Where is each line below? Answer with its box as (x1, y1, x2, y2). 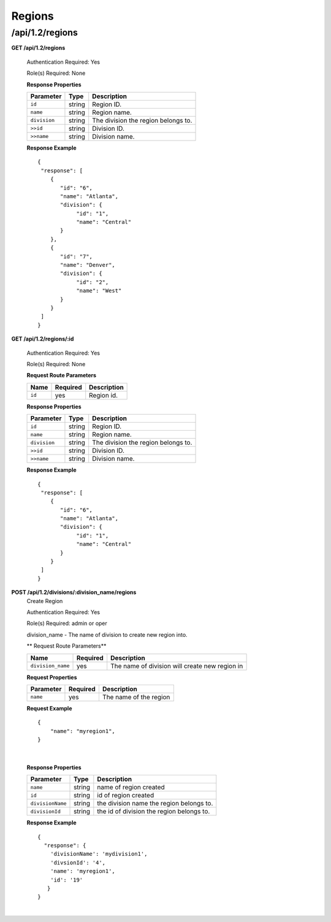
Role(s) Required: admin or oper (26, 620, 107, 627)
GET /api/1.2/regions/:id (11, 335, 74, 343)
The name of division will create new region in (110, 661, 243, 670)
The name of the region (102, 693, 170, 701)
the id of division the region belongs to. (97, 807, 210, 816)
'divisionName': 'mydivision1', (50, 850, 148, 858)
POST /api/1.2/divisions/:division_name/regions (11, 589, 137, 596)
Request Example (26, 704, 72, 712)
